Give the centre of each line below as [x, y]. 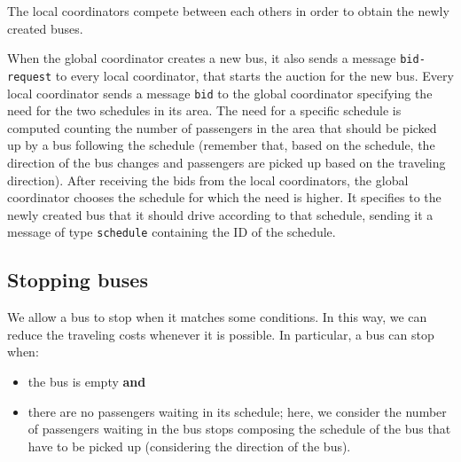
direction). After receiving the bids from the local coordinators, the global [208, 180]
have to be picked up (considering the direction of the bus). [189, 446]
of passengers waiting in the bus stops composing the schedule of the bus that [239, 429]
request [30, 77]
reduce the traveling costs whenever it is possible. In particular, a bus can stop [221, 334]
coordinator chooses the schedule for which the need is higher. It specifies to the [224, 197]
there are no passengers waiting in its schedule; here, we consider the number [237, 411]
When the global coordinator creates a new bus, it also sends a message [202, 58]
